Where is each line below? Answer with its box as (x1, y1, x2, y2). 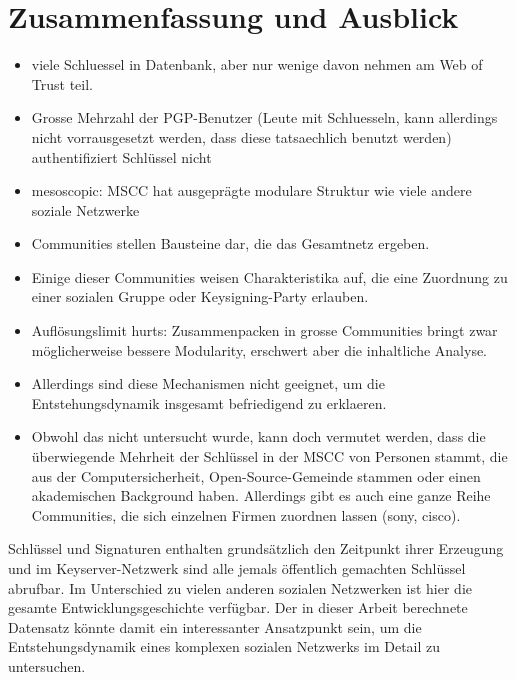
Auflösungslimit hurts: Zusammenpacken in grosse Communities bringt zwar (31, 320, 498, 341)
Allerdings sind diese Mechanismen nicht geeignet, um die (31, 373, 385, 394)
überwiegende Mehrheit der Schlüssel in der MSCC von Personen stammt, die (31, 446, 508, 467)
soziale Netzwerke (31, 199, 140, 220)
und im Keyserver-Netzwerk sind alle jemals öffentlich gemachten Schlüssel (8, 558, 466, 578)
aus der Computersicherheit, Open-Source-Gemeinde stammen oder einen (31, 465, 481, 486)
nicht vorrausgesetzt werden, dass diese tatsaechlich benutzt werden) (31, 126, 452, 147)
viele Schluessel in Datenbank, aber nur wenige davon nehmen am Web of (31, 54, 483, 75)
